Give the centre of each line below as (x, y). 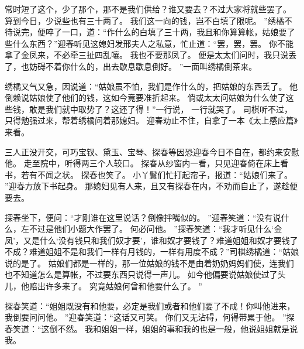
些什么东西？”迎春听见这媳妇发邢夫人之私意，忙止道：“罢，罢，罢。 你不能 (149, 43)
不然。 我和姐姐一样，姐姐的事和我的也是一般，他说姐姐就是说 (178, 328)
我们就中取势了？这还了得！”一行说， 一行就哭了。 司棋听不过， (169, 109)
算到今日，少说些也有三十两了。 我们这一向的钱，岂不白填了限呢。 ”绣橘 (144, 20)
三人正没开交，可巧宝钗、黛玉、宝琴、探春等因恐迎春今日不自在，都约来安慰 (152, 151)
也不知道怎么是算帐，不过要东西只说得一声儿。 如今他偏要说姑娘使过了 (141, 274)
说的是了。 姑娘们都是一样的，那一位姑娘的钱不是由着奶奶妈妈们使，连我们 (149, 263)
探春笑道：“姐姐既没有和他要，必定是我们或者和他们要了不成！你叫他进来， (150, 305)
